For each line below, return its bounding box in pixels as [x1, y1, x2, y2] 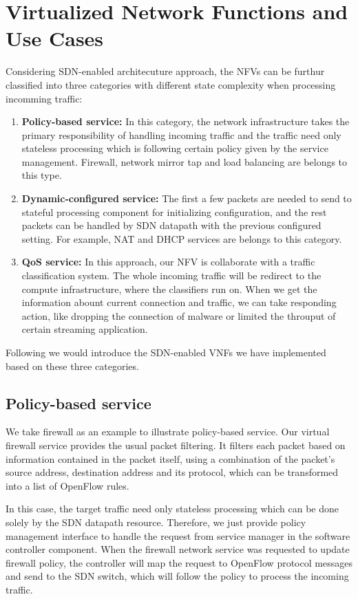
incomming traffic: [6, 91, 83, 105]
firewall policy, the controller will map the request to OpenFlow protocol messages [6, 555, 352, 569]
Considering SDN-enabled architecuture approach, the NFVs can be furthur [6, 64, 325, 78]
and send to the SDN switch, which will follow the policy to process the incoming [6, 569, 349, 583]
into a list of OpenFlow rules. [6, 478, 129, 492]
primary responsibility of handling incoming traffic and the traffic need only [21, 127, 341, 142]
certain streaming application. [21, 322, 148, 336]
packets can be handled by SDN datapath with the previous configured [21, 218, 322, 232]
